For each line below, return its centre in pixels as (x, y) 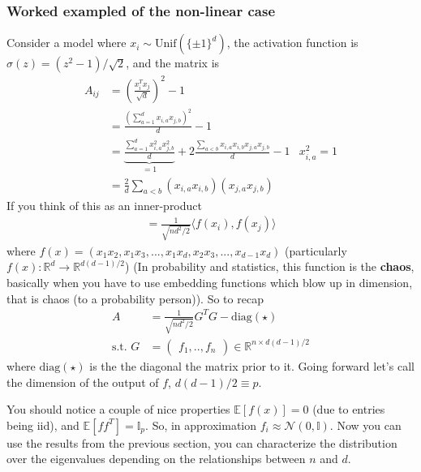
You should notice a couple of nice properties (118, 409)
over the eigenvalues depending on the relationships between (156, 459)
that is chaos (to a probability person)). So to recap (135, 298)
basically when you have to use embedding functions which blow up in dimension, (210, 283)
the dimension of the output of (83, 382)
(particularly (316, 250)
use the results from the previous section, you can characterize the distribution (202, 442)
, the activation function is (292, 43)
